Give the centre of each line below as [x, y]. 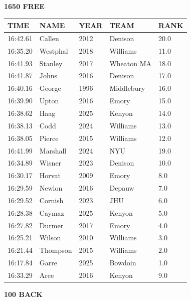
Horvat [50, 175]
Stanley [51, 63]
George [50, 88]
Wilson [50, 238]
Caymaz [52, 212]
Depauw [122, 188]
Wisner [50, 163]
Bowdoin [123, 263]
